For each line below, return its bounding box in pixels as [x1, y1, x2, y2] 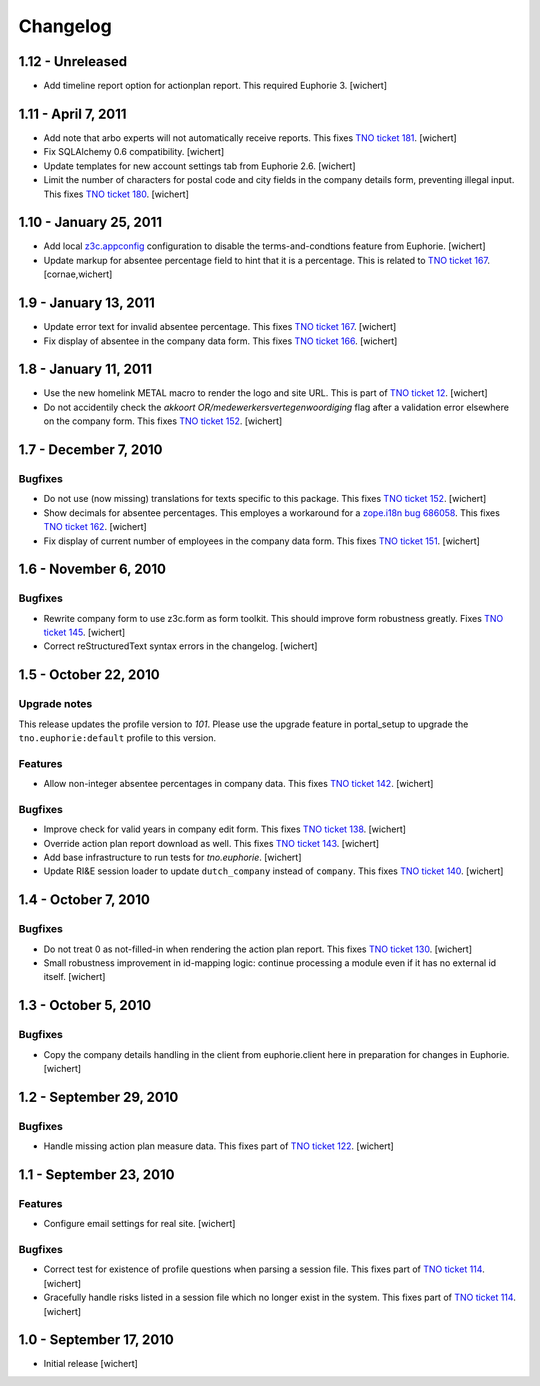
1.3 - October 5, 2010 [18, 997, 152, 1014]
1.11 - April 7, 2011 [18, 105, 127, 122]
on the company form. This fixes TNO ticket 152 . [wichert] [43, 415, 283, 427]
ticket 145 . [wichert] [43, 626, 126, 639]
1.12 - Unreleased [18, 53, 128, 70]
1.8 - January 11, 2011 [18, 361, 153, 378]
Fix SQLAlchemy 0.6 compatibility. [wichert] [43, 146, 225, 158]
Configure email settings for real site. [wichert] [43, 1218, 236, 1230]
